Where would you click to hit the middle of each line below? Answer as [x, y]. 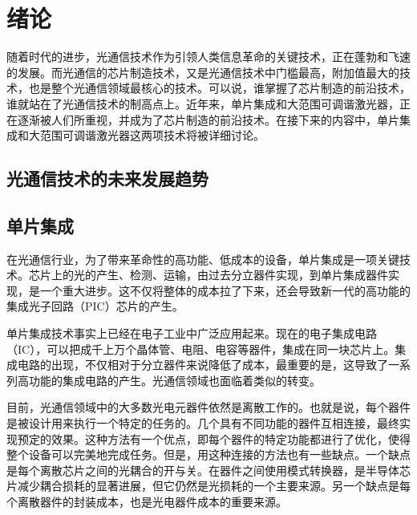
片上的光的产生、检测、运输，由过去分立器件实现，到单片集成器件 [214, 275]
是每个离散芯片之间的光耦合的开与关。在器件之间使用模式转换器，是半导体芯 [208, 470]
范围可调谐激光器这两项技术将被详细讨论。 [152, 135]
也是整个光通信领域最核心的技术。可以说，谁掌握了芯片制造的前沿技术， [219, 88]
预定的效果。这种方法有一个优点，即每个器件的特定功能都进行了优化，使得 [214, 438]
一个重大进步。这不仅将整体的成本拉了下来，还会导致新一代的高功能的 [225, 290]
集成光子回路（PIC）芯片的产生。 [95, 306]
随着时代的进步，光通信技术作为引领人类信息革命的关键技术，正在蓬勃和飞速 [208, 57]
